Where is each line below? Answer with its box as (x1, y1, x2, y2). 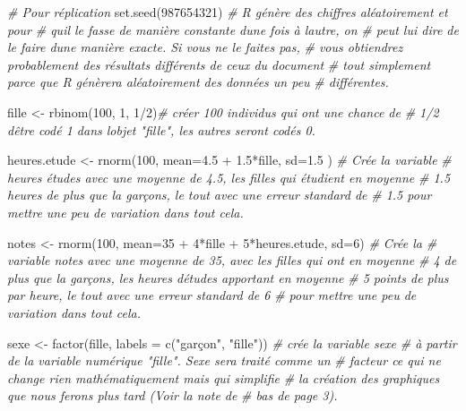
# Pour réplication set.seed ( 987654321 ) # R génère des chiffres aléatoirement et (7, 3, 448, 21)
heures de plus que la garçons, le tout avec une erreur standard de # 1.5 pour (7, 185, 432, 204)
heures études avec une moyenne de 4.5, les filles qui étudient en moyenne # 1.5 (7, 167, 451, 186)
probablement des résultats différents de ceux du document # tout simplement (7, 55, 431, 73)
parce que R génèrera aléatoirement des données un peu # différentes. (7, 73, 389, 91)
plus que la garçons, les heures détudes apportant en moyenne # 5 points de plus (7, 268, 449, 287)
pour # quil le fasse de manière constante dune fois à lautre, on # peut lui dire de (7, 20, 459, 39)
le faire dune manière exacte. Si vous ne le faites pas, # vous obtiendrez (7, 38, 403, 56)
